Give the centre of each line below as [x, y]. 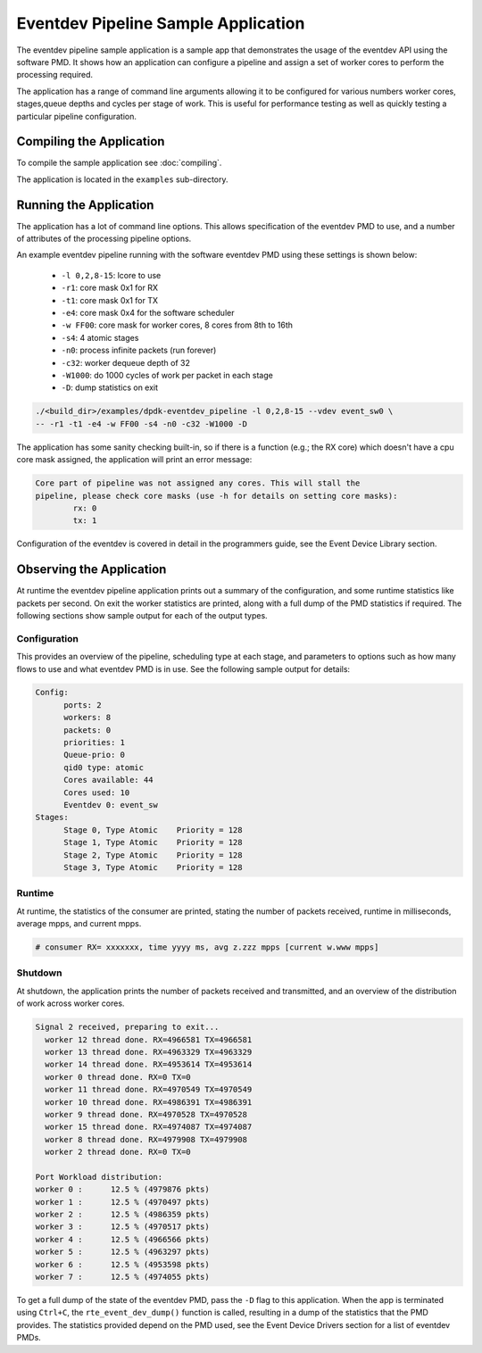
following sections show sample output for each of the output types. [142, 615]
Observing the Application [91, 570]
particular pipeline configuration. [77, 116]
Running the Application [85, 205]
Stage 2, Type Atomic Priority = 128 [153, 855]
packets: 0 [87, 730]
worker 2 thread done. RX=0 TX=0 [118, 1152]
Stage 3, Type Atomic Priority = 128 [153, 867]
